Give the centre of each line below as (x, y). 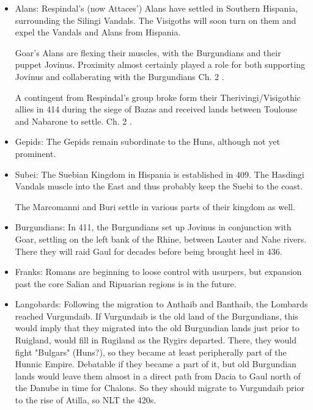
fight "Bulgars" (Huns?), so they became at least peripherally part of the (151, 352)
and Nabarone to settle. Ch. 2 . (73, 121)
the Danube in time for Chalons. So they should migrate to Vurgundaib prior (160, 388)
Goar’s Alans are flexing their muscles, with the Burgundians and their (148, 52)
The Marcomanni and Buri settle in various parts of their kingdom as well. (155, 206)
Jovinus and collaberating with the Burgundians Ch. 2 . (120, 76)
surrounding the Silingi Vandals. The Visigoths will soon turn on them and (156, 20)
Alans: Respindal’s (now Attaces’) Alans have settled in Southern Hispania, (156, 8)
